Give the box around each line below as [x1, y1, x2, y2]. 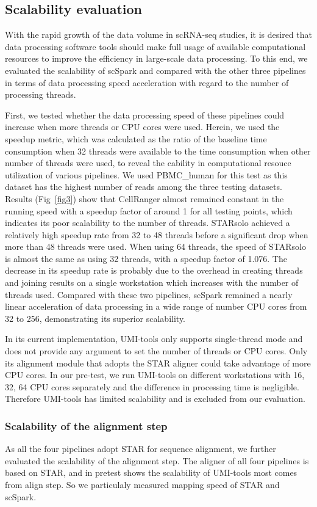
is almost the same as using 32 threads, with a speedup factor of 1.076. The [5, 252, 287, 264]
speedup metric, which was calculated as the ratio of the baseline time [5, 132, 267, 145]
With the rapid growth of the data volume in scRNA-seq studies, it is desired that [5, 28, 312, 41]
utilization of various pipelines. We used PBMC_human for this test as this [5, 168, 288, 181]
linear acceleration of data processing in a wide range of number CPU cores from [5, 300, 307, 313]
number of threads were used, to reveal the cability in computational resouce [5, 156, 291, 169]
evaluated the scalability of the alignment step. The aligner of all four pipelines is [5, 454, 309, 467]
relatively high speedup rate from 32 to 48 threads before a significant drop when [5, 228, 308, 241]
